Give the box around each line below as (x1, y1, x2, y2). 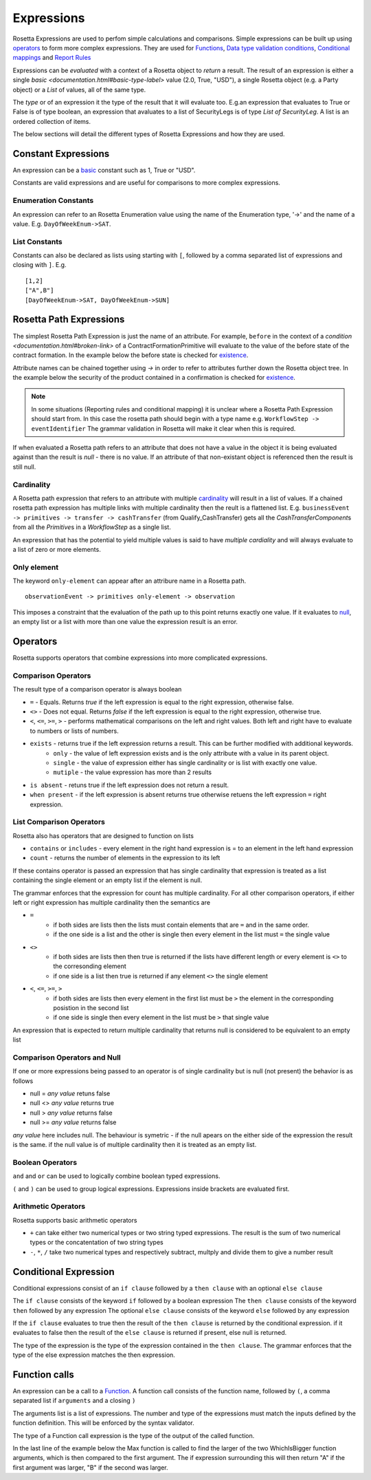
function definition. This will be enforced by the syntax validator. (12, 1419, 195, 1427)
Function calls (12, 1369, 75, 1380)
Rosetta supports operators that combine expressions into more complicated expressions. (12, 654, 268, 662)
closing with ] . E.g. (12, 261, 67, 269)
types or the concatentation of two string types (30, 1238, 164, 1247)
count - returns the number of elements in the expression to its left (30, 854, 221, 862)
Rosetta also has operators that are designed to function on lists (12, 831, 194, 839)
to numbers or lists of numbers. (30, 727, 120, 735)
